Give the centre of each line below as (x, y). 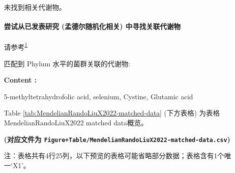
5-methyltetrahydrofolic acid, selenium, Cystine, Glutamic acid (99, 96)
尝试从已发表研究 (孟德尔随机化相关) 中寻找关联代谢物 (92, 26)
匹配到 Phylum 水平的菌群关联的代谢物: (67, 63)
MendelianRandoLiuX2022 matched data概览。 (76, 123)
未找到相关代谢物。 (35, 7)
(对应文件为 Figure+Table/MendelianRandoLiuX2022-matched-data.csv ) (117, 139)
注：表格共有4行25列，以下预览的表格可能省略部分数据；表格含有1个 (114, 156)
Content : (20, 80)
